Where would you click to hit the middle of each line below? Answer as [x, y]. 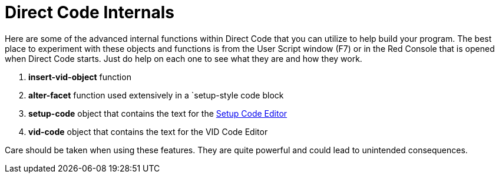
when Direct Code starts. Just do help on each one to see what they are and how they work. [184, 58]
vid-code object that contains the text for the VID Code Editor [148, 131]
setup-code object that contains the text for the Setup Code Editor [158, 113]
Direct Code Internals [90, 12]
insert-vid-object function [80, 77]
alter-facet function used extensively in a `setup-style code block [156, 95]
